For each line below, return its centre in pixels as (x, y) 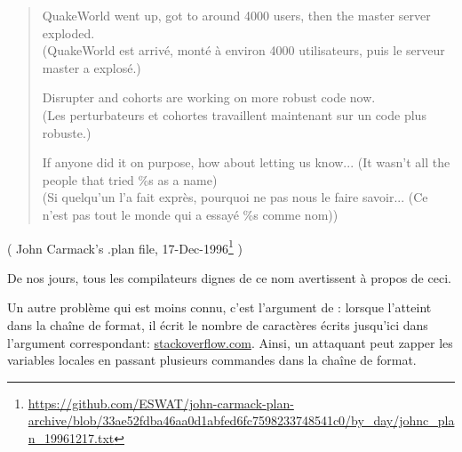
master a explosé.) (92, 67)
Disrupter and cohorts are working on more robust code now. (209, 97)
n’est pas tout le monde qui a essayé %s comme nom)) (190, 214)
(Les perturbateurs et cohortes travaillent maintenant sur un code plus (234, 114)
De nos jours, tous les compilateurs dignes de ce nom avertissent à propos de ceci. (229, 277)
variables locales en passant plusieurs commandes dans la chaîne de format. (212, 360)
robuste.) (67, 132)
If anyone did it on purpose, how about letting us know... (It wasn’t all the (246, 162)
